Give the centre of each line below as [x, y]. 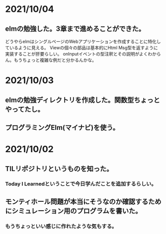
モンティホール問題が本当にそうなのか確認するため [83, 202]
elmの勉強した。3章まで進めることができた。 [75, 29]
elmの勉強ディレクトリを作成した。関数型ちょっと [83, 100]
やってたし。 [25, 109]
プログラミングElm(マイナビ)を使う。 [62, 127]
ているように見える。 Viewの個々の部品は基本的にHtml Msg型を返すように [82, 48]
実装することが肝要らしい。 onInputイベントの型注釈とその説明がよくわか [81, 54]
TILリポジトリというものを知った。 [59, 169]
